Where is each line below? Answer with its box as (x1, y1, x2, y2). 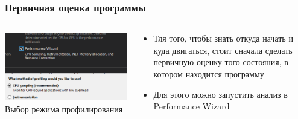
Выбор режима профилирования (5, 102, 123, 115)
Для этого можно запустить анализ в (153, 88, 288, 100)
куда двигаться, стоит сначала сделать (153, 43, 293, 56)
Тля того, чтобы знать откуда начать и (153, 32, 293, 45)
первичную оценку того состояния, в (153, 56, 288, 68)
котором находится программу (153, 68, 264, 80)
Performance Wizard (153, 100, 230, 112)
